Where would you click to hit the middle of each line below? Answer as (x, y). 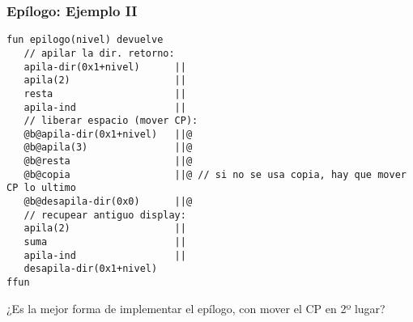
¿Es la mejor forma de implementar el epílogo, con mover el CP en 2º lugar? (196, 308)
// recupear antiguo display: (105, 215)
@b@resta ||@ (108, 161)
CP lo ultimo (41, 188)
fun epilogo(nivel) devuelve (85, 40)
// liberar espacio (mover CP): (111, 121)
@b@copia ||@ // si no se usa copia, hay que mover (215, 174)
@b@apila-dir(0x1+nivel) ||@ (108, 134)
